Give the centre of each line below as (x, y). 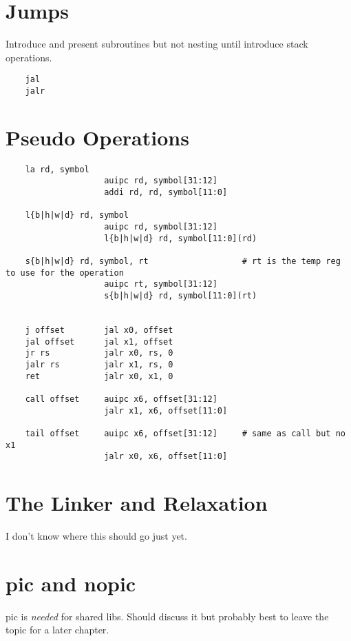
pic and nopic (71, 583)
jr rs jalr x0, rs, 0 (99, 353)
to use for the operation (65, 273)
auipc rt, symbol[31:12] (161, 284)
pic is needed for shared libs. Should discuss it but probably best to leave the (167, 616)
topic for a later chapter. (57, 630)
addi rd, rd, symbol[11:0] (166, 193)
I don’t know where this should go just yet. (96, 535)
